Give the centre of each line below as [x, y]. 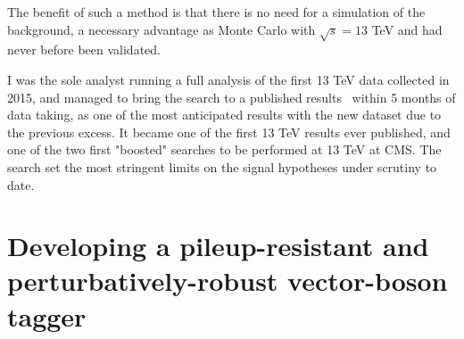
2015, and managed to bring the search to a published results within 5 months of [232, 97]
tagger [47, 315]
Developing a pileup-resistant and [218, 246]
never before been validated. [84, 50]
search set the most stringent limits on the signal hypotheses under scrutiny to [222, 166]
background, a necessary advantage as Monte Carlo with [162, 29]
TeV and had [407, 29]
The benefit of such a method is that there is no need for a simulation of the [216, 12]
